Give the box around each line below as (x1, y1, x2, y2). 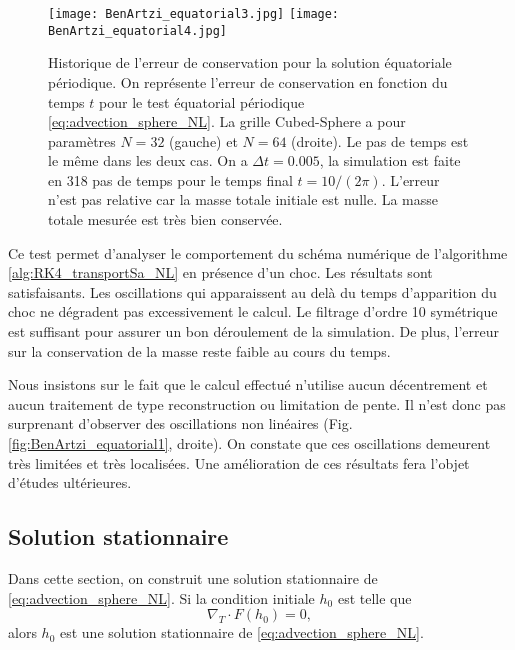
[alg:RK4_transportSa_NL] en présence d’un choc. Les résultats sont (8, 262, 433, 283)
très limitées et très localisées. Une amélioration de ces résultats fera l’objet (8, 452, 470, 473)
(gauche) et (169, 130, 238, 151)
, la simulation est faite (319, 150, 461, 171)
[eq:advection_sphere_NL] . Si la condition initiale (8, 587, 315, 608)
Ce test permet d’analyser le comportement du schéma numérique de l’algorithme (8, 242, 508, 263)
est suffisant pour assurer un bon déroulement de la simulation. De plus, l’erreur (8, 321, 500, 342)
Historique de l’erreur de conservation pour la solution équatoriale (48, 52, 452, 73)
